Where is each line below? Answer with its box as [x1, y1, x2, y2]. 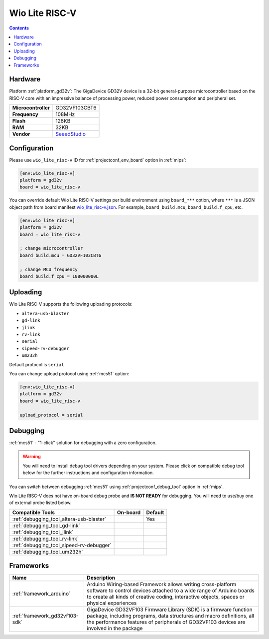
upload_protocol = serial [19, 412, 83, 418]
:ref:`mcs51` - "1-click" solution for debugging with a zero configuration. [9, 440, 157, 446]
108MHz [55, 111, 75, 118]
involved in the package [87, 625, 143, 632]
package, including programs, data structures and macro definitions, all [87, 613, 255, 620]
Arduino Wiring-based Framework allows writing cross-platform [87, 581, 237, 588]
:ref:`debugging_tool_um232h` [12, 548, 83, 555]
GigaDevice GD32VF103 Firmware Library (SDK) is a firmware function [87, 606, 253, 613]
